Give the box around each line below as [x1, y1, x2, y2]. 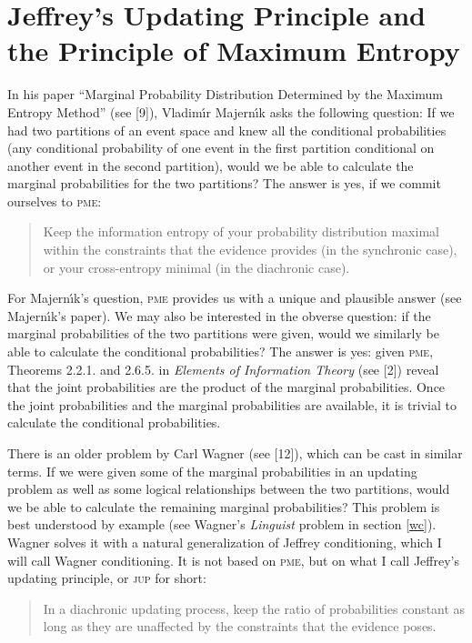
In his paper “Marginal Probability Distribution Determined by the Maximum [7, 85, 443, 104]
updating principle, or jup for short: [7, 568, 206, 588]
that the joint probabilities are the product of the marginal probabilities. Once [7, 377, 446, 397]
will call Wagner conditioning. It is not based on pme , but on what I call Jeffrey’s [7, 550, 459, 569]
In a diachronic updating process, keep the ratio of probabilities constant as [43, 598, 466, 618]
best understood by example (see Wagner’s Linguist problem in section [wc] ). [7, 515, 437, 534]
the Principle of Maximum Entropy [7, 32, 460, 69]
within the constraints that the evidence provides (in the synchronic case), [43, 240, 457, 259]
